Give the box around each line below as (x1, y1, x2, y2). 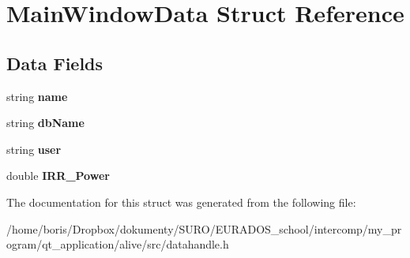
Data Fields (6, 50, 103, 75)
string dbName (6, 114, 85, 131)
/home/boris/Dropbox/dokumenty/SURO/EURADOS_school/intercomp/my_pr (6, 220, 402, 237)
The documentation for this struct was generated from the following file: (6, 193, 356, 210)
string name (6, 88, 68, 104)
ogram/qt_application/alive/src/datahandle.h (6, 236, 229, 252)
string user (6, 140, 62, 157)
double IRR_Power (6, 167, 110, 184)
